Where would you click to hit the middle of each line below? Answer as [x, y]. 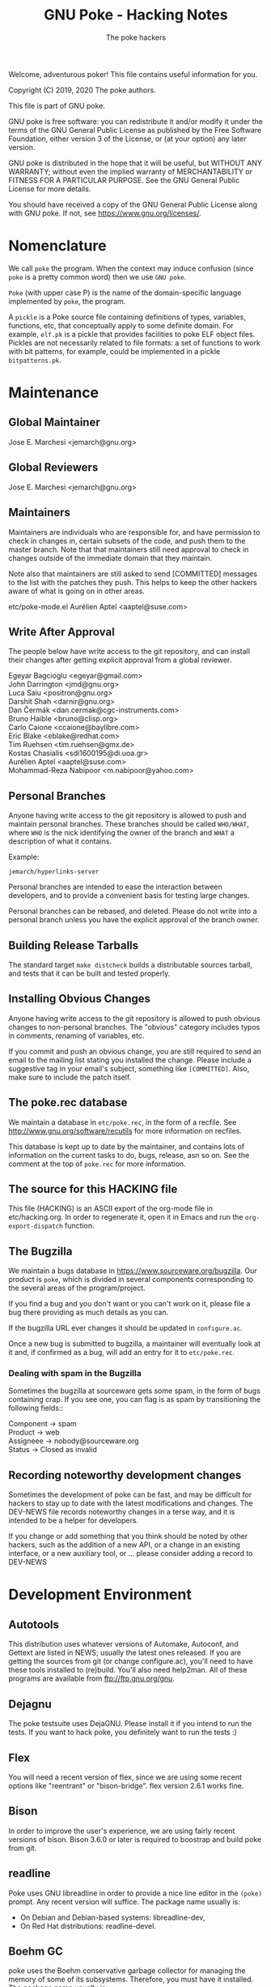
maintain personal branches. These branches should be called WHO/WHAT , [129, 824]
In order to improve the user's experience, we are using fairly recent [122, 1831]
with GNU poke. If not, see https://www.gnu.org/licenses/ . [105, 213]
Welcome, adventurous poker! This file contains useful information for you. [133, 74]
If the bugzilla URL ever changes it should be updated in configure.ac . [125, 1328]
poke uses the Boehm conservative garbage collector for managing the [127, 1971]
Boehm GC [36, 1951]
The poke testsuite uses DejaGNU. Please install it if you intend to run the [130, 1724]
